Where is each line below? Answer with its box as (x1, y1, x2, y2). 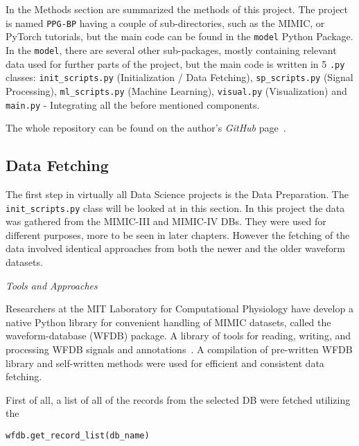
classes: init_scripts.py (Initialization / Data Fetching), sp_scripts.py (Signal (6, 70, 353, 84)
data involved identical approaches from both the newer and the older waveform (6, 241, 345, 256)
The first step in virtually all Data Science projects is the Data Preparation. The (6, 186, 349, 201)
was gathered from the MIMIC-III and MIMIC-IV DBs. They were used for (6, 214, 326, 229)
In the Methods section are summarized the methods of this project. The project (6, 2, 349, 16)
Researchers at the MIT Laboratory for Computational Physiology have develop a (6, 301, 353, 316)
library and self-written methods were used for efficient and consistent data (6, 355, 324, 370)
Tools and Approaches (6, 278, 98, 292)
